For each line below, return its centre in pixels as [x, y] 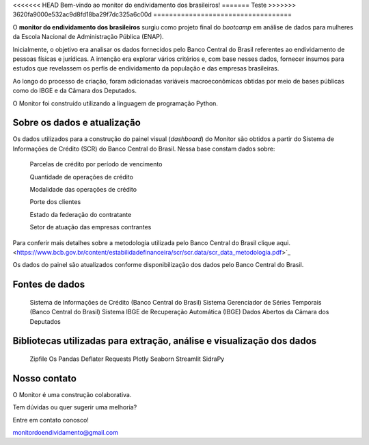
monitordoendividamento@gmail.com [66, 432]
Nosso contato [44, 378]
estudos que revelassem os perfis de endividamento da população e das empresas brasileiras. [146, 68]
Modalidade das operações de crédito [83, 189]
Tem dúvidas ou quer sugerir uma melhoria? [75, 407]
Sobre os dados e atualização [77, 123]
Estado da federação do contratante [81, 214]
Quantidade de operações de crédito [81, 177]
